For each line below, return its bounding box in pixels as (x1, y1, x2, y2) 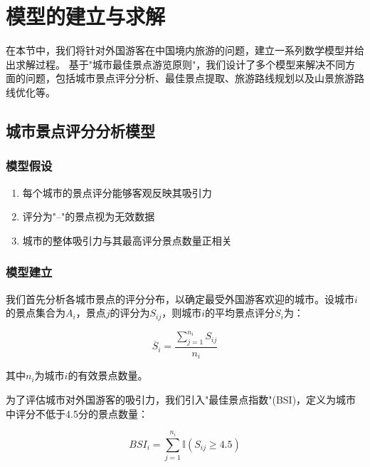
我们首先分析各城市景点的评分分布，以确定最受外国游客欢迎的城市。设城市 (6, 291, 354, 306)
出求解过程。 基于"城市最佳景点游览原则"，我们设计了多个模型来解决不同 (6, 56, 346, 71)
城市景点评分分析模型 (6, 119, 155, 141)
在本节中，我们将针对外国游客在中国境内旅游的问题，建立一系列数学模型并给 (6, 43, 364, 58)
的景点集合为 (6, 305, 65, 320)
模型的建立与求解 (6, 1, 166, 31)
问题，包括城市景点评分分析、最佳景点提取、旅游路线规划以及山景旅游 (25, 71, 354, 86)
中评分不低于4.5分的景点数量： (6, 406, 148, 421)
